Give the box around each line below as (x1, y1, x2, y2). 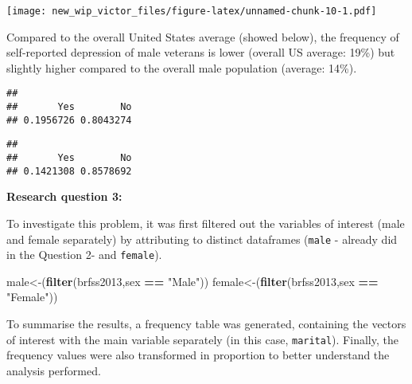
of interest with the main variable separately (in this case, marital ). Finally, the (6, 331, 398, 347)
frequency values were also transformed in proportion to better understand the (6, 347, 390, 363)
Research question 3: (6, 188, 122, 205)
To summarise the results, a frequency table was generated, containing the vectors (6, 315, 406, 332)
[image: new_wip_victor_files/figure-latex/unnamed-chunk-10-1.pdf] (6, 6, 377, 17)
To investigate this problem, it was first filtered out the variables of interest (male (6, 214, 405, 231)
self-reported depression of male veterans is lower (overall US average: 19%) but (6, 44, 395, 61)
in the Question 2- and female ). (6, 246, 162, 263)
